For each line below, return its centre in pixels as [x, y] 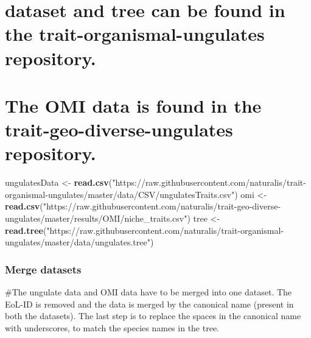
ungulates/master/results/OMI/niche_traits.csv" [96, 218]
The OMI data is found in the [133, 105]
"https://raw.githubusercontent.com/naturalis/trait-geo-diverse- [162, 206]
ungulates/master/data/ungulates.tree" [78, 242]
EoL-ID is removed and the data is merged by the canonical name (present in [149, 304]
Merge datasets [43, 269]
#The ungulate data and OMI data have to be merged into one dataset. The [149, 292]
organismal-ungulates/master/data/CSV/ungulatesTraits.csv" [120, 194]
